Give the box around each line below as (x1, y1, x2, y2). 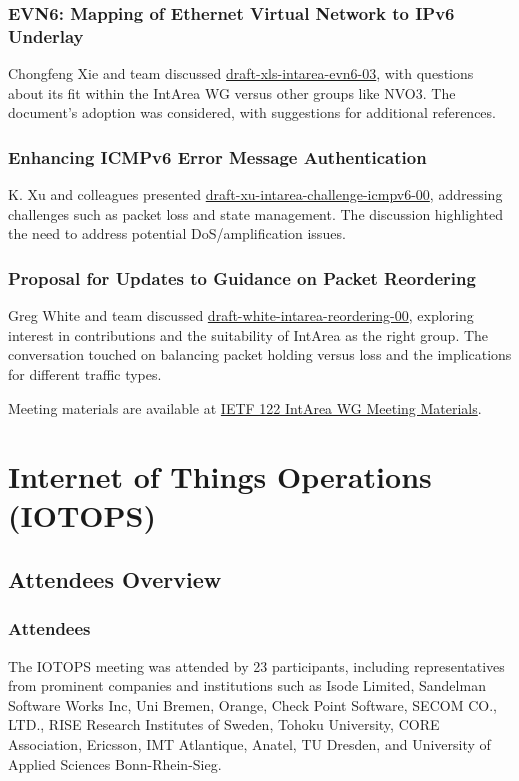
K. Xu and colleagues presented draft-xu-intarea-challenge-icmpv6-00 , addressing (8, 184, 503, 205)
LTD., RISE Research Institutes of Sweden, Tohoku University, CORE (8, 714, 440, 735)
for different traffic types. (8, 363, 162, 384)
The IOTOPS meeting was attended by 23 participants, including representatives (8, 655, 505, 676)
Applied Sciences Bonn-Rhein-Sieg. (8, 753, 222, 774)
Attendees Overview (8, 564, 222, 595)
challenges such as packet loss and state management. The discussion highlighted (8, 203, 503, 224)
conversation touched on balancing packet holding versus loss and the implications (8, 344, 512, 365)
